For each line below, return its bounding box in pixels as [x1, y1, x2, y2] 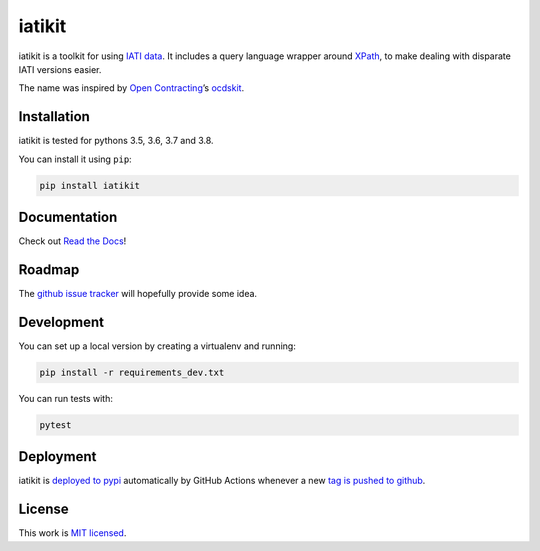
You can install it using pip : [18, 153, 132, 165]
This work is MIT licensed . [18, 527, 127, 539]
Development [18, 313, 105, 330]
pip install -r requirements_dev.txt [39, 366, 225, 378]
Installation [18, 108, 90, 125]
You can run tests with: [18, 392, 114, 404]
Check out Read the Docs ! [18, 235, 127, 247]
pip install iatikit [39, 180, 140, 191]
